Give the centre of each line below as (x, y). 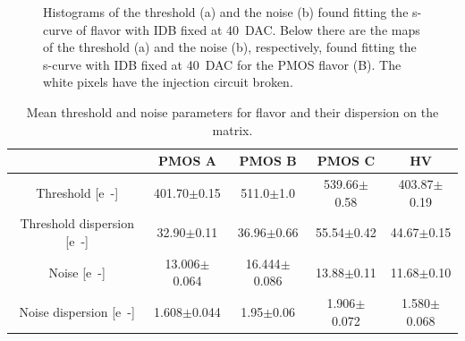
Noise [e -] (77, 272)
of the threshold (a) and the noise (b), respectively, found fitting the (230, 47)
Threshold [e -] (77, 192)
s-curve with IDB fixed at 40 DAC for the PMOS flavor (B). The (222, 64)
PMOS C (346, 161)
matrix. (232, 129)
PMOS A (187, 161)
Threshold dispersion (77, 223)
